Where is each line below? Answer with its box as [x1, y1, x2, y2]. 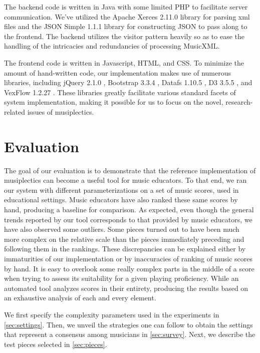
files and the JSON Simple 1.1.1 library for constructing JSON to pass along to [4, 21, 247, 32]
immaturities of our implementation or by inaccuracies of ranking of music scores [4, 253, 253, 263]
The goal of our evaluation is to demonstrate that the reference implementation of [4, 165, 256, 175]
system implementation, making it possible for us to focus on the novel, [4, 97, 223, 107]
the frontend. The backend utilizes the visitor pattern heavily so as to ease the [4, 31, 244, 41]
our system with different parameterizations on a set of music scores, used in [4, 184, 239, 195]
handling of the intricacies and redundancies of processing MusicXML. [4, 41, 220, 51]
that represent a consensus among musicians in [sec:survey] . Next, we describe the [4, 329, 255, 339]
